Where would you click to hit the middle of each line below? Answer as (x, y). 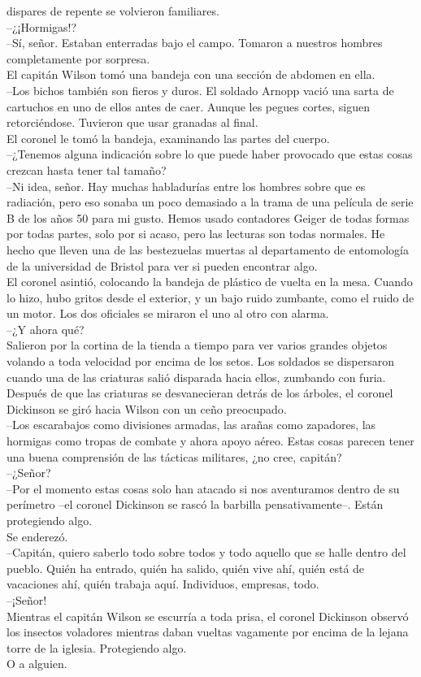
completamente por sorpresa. (78, 58)
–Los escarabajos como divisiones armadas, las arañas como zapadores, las (191, 425)
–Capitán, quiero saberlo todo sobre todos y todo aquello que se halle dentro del (206, 552)
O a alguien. (37, 664)
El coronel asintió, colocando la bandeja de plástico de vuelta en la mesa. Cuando (210, 282)
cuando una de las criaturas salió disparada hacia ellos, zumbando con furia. (196, 377)
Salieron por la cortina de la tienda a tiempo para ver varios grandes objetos (197, 345)
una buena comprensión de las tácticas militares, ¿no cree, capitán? (174, 456)
